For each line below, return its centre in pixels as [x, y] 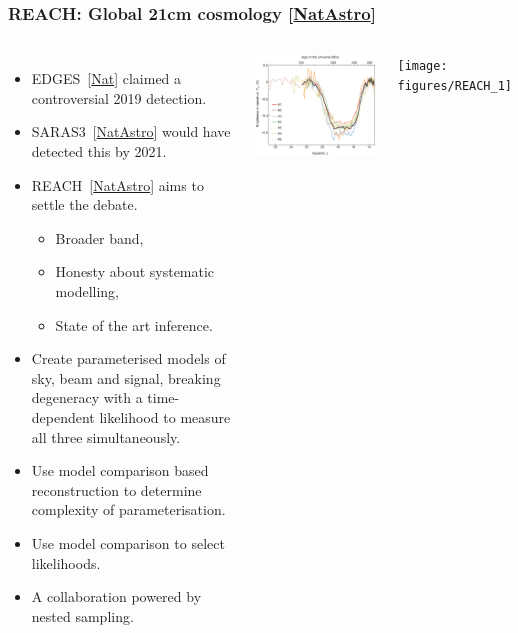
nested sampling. [82, 615]
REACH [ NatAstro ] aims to [117, 184]
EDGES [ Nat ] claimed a [106, 78]
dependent [63, 416]
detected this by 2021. [99, 151]
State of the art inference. [134, 324]
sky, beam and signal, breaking [126, 377]
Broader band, [99, 237]
